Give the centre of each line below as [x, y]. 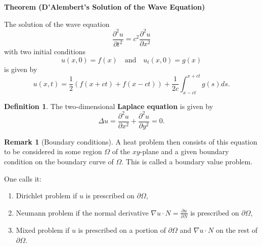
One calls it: [23, 178]
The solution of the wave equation [57, 24]
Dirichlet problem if [47, 196]
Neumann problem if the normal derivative [82, 212]
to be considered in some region [53, 151]
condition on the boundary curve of [59, 161]
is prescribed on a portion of [122, 230]
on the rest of [237, 230]
